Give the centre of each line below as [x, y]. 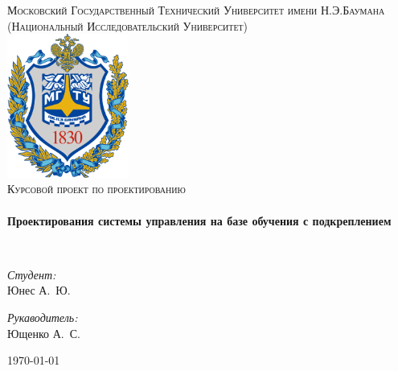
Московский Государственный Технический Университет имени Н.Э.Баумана [196, 10]
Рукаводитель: [43, 317]
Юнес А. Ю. [39, 290]
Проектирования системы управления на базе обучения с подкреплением [199, 220]
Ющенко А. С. [44, 333]
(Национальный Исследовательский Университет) [128, 25]
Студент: [32, 274]
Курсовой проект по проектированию [96, 189]
